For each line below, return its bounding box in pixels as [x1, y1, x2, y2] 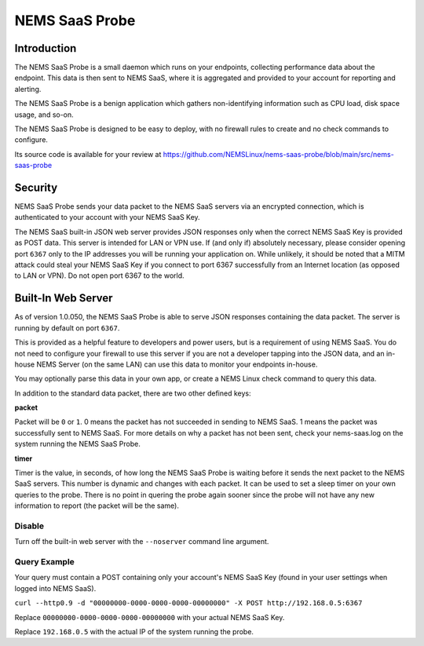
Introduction [14, 42, 77, 55]
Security [14, 181, 58, 194]
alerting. [14, 84, 42, 93]
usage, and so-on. [14, 110, 74, 119]
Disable [14, 520, 45, 531]
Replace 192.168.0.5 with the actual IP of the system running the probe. [14, 627, 254, 637]
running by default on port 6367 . [14, 323, 120, 333]
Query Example [14, 557, 75, 568]
